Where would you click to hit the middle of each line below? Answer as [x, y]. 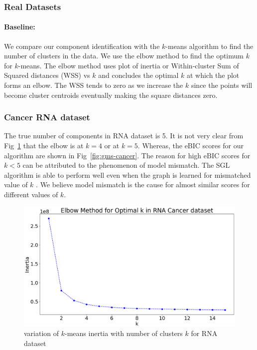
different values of [31, 194]
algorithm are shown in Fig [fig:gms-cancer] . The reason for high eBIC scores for [127, 155]
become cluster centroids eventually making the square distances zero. [111, 95]
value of [16, 184]
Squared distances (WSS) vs [47, 75]
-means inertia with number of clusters [124, 333]
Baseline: [20, 27]
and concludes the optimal [138, 75]
